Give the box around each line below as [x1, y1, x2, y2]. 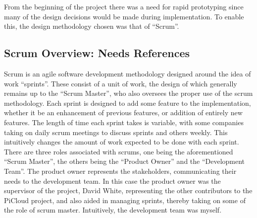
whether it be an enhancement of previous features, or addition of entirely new [4, 107, 243, 118]
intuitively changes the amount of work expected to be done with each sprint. [4, 137, 239, 147]
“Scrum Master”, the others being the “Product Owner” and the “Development [4, 156, 245, 166]
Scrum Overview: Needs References [4, 45, 190, 61]
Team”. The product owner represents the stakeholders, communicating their [4, 165, 237, 176]
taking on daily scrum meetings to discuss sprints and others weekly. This [4, 127, 228, 137]
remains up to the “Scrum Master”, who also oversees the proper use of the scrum [4, 88, 253, 98]
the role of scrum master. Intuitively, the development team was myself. [4, 205, 222, 215]
